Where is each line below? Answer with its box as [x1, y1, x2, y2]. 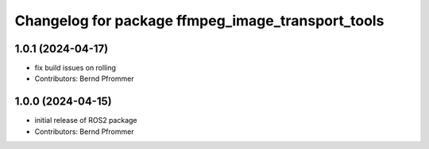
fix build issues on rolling [34, 63, 117, 73]
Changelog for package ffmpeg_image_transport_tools [14, 12, 385, 29]
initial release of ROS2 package [34, 116, 138, 125]
